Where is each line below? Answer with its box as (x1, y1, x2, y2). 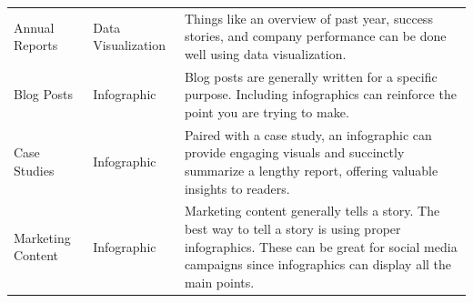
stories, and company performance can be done (184, 26, 447, 45)
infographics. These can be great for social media (184, 237, 458, 256)
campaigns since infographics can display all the (184, 255, 452, 274)
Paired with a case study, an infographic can (184, 125, 432, 144)
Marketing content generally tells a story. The (184, 201, 440, 220)
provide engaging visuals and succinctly (184, 143, 405, 162)
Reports (14, 35, 58, 55)
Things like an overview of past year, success (184, 8, 433, 27)
